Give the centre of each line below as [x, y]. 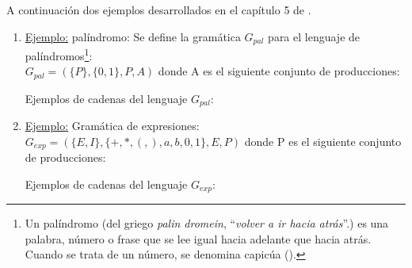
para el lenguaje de [314, 36]
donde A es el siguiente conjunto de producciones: [279, 71]
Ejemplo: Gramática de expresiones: [112, 126]
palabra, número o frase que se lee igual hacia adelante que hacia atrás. [198, 238]
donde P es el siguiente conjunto [323, 141]
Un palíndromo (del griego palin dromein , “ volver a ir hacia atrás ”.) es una [207, 223]
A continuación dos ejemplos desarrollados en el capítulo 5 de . [159, 10]
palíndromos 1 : [59, 54]
